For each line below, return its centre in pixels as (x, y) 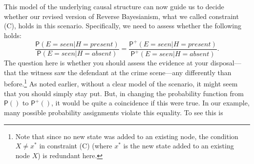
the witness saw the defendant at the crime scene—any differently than (125, 72)
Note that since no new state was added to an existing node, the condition (127, 136)
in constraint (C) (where (76, 146)
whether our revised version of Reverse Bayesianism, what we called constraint (121, 16)
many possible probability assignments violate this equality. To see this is (114, 112)
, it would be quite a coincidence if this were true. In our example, (150, 103)
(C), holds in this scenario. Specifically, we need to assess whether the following (123, 26)
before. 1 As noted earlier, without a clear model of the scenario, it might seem (121, 83)
